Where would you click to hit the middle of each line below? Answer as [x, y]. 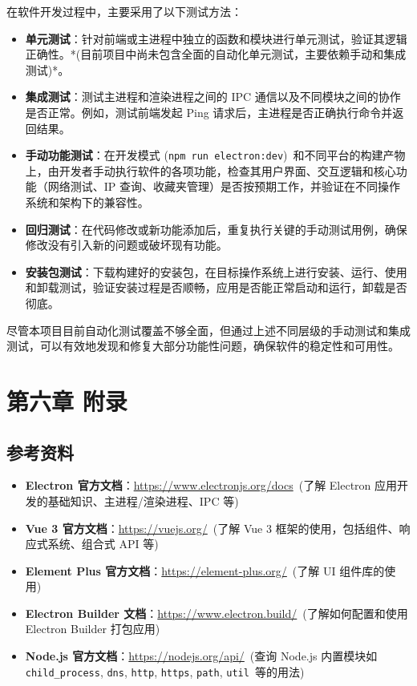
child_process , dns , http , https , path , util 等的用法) [165, 671]
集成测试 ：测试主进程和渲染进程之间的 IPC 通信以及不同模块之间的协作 [213, 97]
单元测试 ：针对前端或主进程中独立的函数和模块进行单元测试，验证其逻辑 [216, 38]
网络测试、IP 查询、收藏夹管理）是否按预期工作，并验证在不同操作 [224, 186]
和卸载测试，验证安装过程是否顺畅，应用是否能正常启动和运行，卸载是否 [216, 287]
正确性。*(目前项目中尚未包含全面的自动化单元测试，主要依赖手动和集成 [216, 54]
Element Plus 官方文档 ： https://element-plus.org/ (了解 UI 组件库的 [205, 570]
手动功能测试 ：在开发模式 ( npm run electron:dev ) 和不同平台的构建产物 [215, 155]
